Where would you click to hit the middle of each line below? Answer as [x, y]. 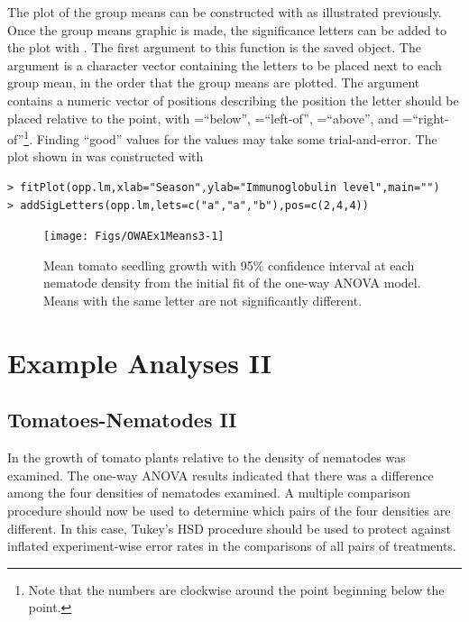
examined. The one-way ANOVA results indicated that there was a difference [221, 475]
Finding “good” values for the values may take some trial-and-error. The [237, 138]
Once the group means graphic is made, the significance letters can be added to [227, 29]
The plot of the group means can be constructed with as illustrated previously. [225, 12]
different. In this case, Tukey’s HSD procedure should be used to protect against [229, 528]
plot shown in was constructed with [106, 156]
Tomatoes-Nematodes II [122, 420]
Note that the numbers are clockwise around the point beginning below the [236, 589]
